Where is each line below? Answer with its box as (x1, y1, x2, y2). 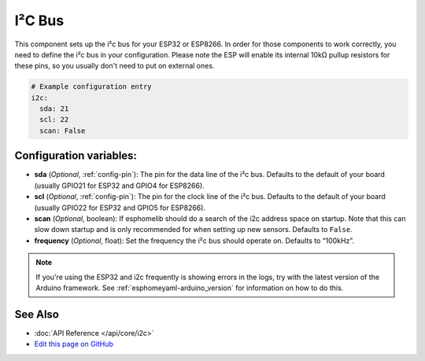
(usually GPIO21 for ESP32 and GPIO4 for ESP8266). (34, 181, 205, 190)
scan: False (39, 126, 86, 135)
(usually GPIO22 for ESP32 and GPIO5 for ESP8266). (34, 203, 206, 212)
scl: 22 (39, 115, 69, 124)
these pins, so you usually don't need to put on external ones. (14, 61, 215, 71)
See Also (14, 308, 59, 321)
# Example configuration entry (31, 83, 153, 91)
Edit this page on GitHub (34, 339, 114, 349)
